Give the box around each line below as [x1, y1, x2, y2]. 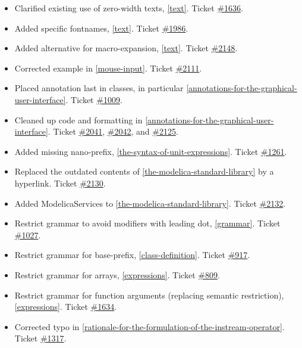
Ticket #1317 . [14, 332, 67, 344]
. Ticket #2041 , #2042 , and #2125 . [48, 125, 178, 138]
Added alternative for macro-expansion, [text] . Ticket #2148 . [14, 42, 238, 54]
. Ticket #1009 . [65, 93, 122, 105]
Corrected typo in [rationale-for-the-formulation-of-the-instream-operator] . [14, 320, 285, 333]
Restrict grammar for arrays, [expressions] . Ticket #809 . [14, 268, 220, 281]
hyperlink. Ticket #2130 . [14, 176, 106, 189]
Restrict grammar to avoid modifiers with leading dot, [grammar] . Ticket [14, 217, 281, 229]
